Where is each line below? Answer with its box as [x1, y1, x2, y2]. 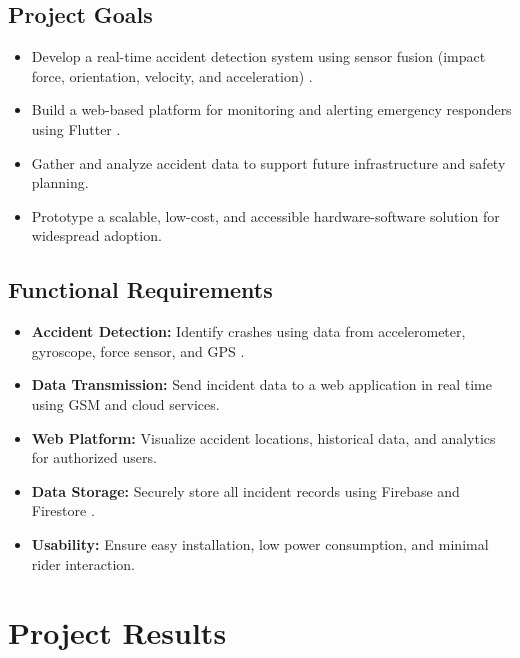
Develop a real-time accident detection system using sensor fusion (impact [31, 46, 486, 67]
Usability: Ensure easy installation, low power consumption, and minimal [31, 533, 489, 554]
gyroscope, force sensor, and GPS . [31, 340, 245, 361]
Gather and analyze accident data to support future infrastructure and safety [31, 152, 506, 173]
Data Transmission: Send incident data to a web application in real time [31, 374, 492, 395]
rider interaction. [31, 553, 135, 574]
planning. [31, 172, 89, 193]
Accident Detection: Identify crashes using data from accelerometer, [31, 321, 466, 342]
